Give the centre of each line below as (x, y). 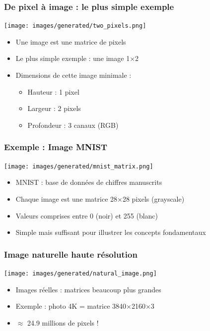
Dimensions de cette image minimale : (73, 75)
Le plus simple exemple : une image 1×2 (77, 58)
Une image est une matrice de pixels (71, 41)
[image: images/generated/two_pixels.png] (75, 26)
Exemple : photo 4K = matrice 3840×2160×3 (85, 306)
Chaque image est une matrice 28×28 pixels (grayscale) (100, 198)
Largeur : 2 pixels (54, 108)
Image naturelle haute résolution (71, 254)
